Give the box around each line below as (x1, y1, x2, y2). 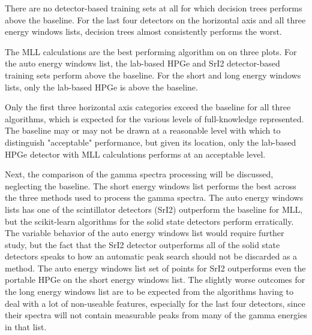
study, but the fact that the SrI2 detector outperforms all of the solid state (5, 238, 280, 251)
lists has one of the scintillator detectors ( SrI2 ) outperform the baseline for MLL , (5, 203, 303, 215)
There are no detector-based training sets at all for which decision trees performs (5, 2, 302, 14)
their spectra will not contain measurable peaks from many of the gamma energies (5, 309, 307, 321)
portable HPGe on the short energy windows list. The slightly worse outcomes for (5, 273, 305, 286)
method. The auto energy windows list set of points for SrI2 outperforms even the (5, 261, 306, 274)
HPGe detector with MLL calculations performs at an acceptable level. (5, 147, 266, 160)
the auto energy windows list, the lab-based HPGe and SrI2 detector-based (5, 57, 280, 70)
